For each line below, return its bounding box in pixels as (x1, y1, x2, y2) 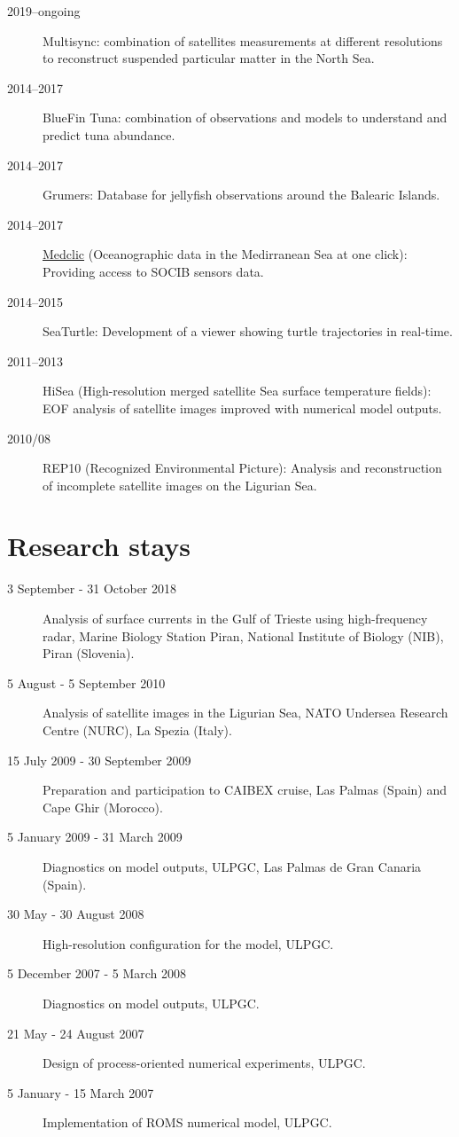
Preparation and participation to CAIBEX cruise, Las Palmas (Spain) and (43, 780, 447, 799)
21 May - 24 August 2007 (7, 1023, 144, 1042)
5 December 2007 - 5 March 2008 (7, 964, 187, 983)
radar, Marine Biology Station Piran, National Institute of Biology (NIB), (43, 626, 444, 645)
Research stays (7, 528, 191, 564)
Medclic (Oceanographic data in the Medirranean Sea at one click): (43, 245, 408, 263)
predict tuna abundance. (43, 125, 175, 144)
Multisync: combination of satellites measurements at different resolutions (43, 31, 443, 50)
